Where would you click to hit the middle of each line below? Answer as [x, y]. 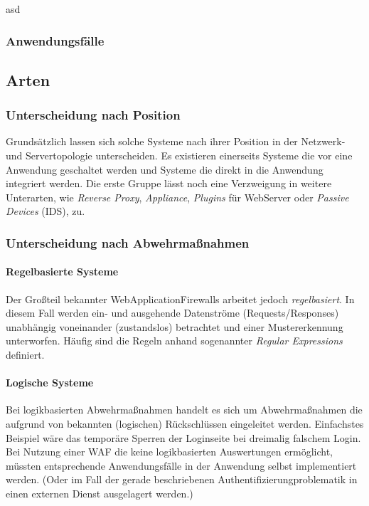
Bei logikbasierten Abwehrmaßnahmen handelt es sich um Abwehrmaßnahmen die [184, 410]
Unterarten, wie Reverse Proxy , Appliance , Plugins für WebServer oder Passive [177, 197]
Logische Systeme [50, 383]
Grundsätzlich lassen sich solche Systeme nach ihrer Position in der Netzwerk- [176, 141]
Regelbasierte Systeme [62, 272]
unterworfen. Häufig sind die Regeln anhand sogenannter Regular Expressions [174, 341]
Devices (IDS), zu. [46, 211]
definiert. [25, 355]
